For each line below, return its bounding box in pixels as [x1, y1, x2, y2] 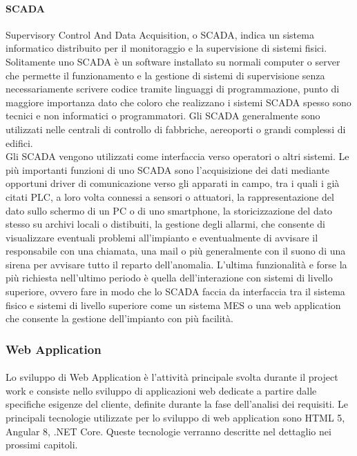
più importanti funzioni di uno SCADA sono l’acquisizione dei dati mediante [6, 162, 330, 177]
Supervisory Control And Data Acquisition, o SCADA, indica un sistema [6, 27, 314, 41]
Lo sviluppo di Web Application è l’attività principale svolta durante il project [6, 370, 338, 384]
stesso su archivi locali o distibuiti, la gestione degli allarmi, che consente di [6, 217, 325, 231]
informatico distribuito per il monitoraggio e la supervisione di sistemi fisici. [6, 41, 327, 55]
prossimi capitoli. [6, 437, 78, 452]
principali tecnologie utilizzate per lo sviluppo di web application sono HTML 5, [6, 410, 345, 425]
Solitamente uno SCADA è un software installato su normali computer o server [6, 54, 340, 68]
